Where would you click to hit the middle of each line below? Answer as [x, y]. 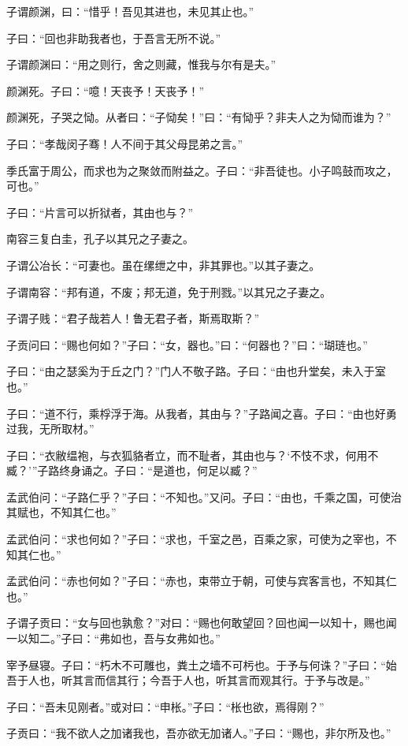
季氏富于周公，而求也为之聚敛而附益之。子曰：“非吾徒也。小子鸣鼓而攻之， [202, 170]
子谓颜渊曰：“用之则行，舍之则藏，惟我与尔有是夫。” [141, 64]
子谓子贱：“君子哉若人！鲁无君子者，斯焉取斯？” [133, 318]
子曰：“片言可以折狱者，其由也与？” [100, 212]
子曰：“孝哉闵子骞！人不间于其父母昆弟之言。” [125, 143]
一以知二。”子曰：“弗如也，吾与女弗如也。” [113, 638]
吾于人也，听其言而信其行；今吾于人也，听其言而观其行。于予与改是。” [188, 680]
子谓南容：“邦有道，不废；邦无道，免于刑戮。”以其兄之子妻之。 [169, 291]
